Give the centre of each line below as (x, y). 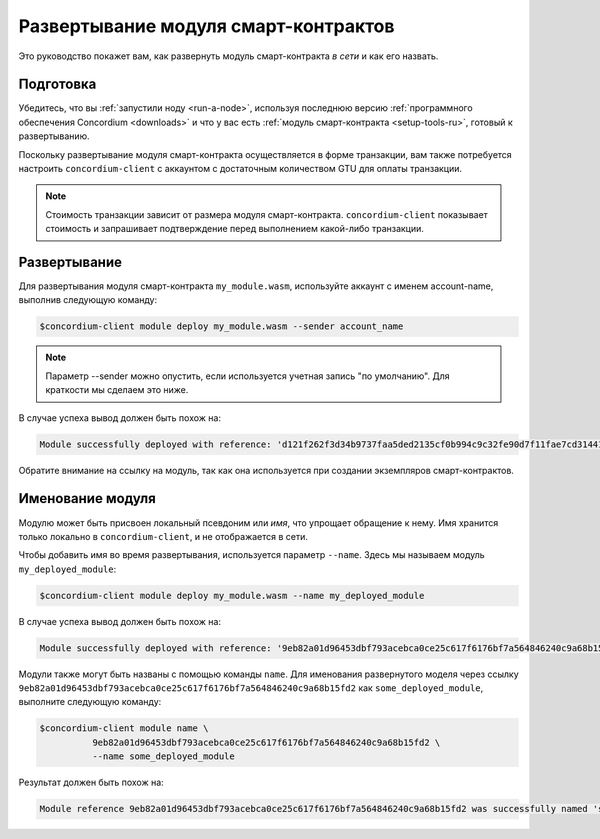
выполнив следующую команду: (88, 300)
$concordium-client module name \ (124, 728)
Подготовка (57, 84)
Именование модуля (87, 498)
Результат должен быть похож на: (91, 782)
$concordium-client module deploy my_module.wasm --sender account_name (221, 326)
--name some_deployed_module (163, 756)
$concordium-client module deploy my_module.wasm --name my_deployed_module (232, 595)
